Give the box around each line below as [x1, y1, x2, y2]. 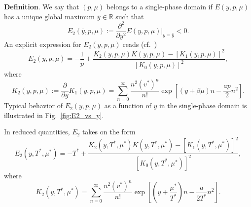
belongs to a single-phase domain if [106, 1, 213, 11]
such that [115, 11, 144, 21]
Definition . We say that [4, 1, 79, 11]
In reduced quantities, [4, 126, 70, 137]
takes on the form [82, 126, 136, 137]
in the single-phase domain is [159, 100, 247, 111]
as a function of [104, 100, 151, 111]
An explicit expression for [4, 39, 81, 49]
